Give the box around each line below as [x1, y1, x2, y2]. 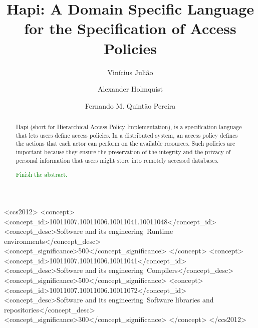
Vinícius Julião [107, 67, 153, 77]
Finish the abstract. [16, 170, 68, 179]
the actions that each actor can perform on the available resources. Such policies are [16, 139, 235, 148]
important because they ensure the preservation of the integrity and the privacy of [16, 148, 231, 156]
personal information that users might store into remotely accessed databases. [16, 156, 219, 164]
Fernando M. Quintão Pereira [85, 100, 176, 111]
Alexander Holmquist [97, 84, 163, 94]
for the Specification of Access [24, 18, 236, 39]
